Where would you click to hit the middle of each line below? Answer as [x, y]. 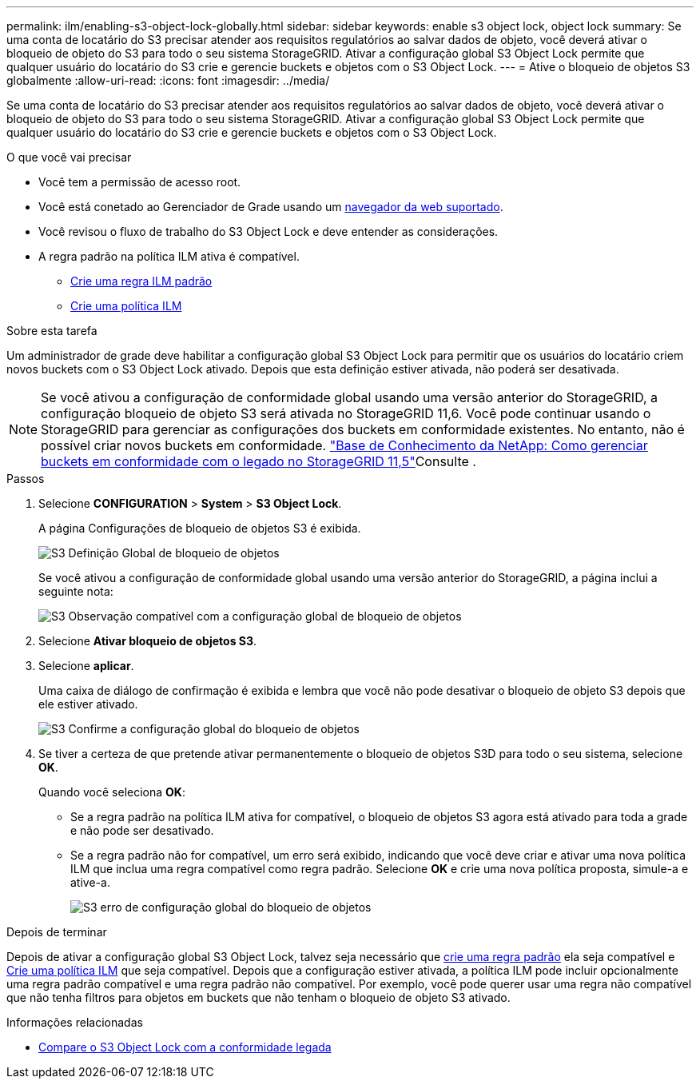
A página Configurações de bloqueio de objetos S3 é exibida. [200, 528]
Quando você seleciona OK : [112, 792]
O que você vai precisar [69, 157]
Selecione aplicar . [86, 666]
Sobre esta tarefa [52, 331]
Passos [26, 479]
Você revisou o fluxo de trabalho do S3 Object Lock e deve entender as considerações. [268, 231]
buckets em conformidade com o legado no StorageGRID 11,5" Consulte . [259, 461]
